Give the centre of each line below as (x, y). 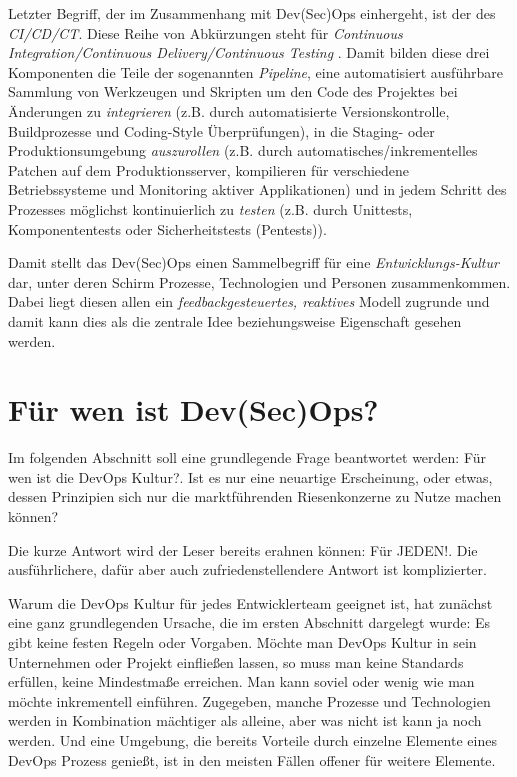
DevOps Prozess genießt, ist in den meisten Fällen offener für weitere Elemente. (252, 759)
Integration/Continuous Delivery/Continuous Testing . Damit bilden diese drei (249, 52)
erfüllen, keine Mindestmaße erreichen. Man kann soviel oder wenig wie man (241, 681)
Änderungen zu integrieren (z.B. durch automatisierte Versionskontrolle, (229, 110)
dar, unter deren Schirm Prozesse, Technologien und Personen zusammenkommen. (259, 281)
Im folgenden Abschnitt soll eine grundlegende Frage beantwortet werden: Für (247, 457)
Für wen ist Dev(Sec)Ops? (193, 409)
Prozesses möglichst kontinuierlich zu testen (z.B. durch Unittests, (210, 208)
